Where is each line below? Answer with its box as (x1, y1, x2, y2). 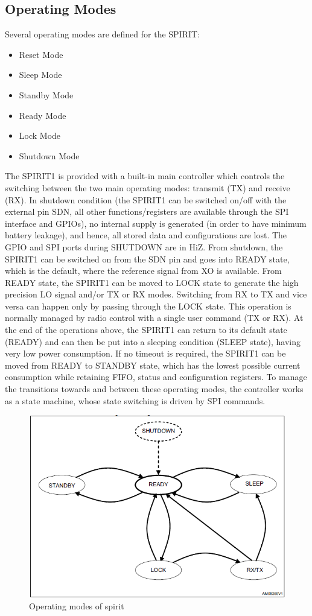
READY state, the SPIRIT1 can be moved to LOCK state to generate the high (5, 276, 299, 288)
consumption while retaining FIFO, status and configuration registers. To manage (5, 370, 307, 383)
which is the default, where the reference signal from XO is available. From (5, 264, 282, 277)
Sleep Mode (19, 68, 62, 81)
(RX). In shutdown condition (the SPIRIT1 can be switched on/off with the (5, 193, 287, 206)
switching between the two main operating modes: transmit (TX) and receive (5, 181, 290, 194)
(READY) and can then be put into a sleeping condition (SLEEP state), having (5, 335, 301, 348)
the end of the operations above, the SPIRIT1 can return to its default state (5, 323, 287, 336)
